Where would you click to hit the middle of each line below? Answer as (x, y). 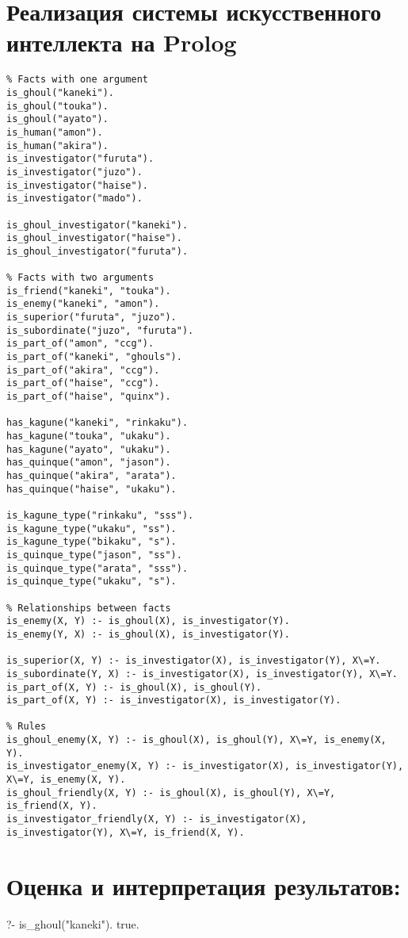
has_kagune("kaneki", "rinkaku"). (97, 423)
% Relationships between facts (89, 608)
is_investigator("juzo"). (74, 172)
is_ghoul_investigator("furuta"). (97, 251)
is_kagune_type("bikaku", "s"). (92, 542)
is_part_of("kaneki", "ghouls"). (94, 357)
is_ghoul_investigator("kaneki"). (97, 225)
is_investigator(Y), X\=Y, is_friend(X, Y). (126, 832)
